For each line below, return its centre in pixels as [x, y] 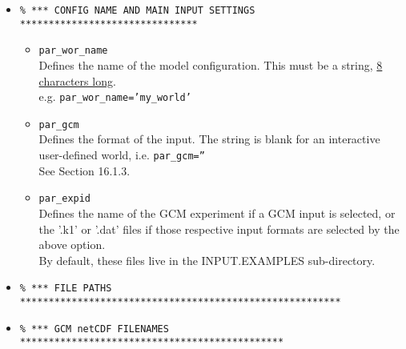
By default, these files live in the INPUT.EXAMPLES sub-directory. [207, 260]
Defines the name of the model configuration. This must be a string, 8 [211, 64]
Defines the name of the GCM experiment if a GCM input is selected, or [217, 213]
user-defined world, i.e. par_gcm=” [122, 155]
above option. [72, 245]
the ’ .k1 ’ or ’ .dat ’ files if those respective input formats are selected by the [219, 229]
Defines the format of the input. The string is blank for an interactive [209, 139]
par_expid [65, 199]
